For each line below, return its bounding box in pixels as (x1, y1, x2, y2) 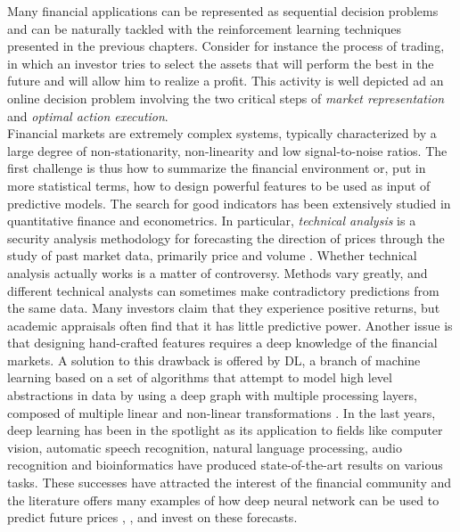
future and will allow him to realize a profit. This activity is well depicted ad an (7, 71, 444, 90)
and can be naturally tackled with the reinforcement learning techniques (7, 19, 402, 37)
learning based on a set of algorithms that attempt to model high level (7, 368, 392, 387)
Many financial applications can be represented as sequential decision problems (7, 2, 439, 20)
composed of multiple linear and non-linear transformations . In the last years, (7, 403, 436, 422)
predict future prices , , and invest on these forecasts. (7, 508, 298, 527)
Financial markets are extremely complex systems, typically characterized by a (7, 124, 437, 143)
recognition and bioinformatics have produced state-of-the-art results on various (7, 455, 443, 474)
